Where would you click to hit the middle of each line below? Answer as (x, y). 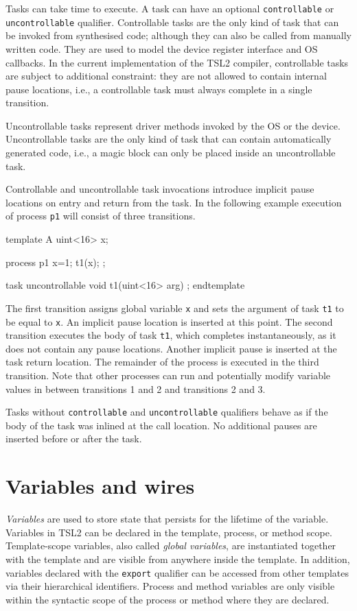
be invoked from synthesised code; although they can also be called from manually (178, 35)
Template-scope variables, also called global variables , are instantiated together (171, 546)
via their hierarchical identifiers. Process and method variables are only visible (170, 586)
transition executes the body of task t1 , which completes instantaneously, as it (171, 335)
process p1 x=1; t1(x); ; (56, 262)
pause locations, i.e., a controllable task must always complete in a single (159, 89)
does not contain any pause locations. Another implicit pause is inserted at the (171, 348)
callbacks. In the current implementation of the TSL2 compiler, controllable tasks (177, 62)
